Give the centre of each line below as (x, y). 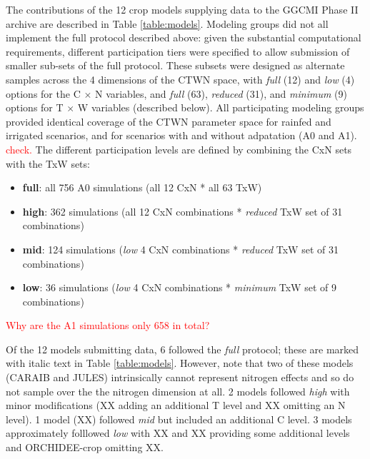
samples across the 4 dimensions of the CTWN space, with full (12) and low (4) (180, 79)
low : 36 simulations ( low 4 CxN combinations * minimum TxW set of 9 (179, 287)
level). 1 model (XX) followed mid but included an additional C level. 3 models (179, 419)
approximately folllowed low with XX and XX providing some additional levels (178, 433)
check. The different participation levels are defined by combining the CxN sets (179, 149)
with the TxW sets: (48, 163)
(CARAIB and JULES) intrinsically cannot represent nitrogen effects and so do (180, 377)
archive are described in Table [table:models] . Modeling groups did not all (167, 23)
